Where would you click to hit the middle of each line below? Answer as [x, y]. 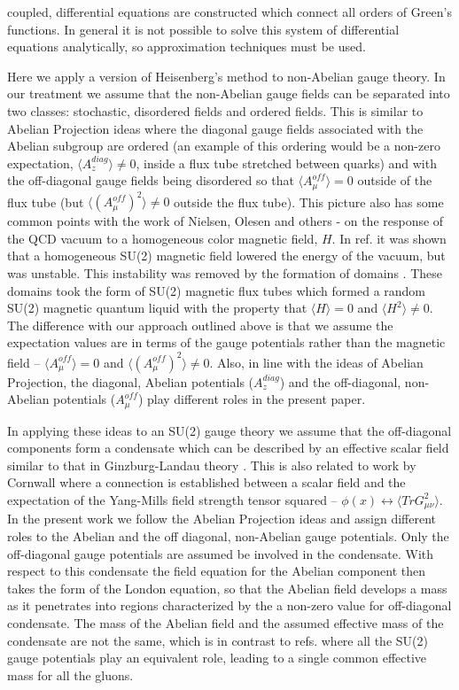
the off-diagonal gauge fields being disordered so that [151, 180]
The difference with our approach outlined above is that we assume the [200, 325]
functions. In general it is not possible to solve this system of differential [203, 29]
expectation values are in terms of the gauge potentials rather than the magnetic [226, 342]
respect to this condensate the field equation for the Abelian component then [217, 571]
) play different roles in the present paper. [252, 399]
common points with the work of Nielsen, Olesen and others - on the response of [226, 221]
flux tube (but [46, 202]
